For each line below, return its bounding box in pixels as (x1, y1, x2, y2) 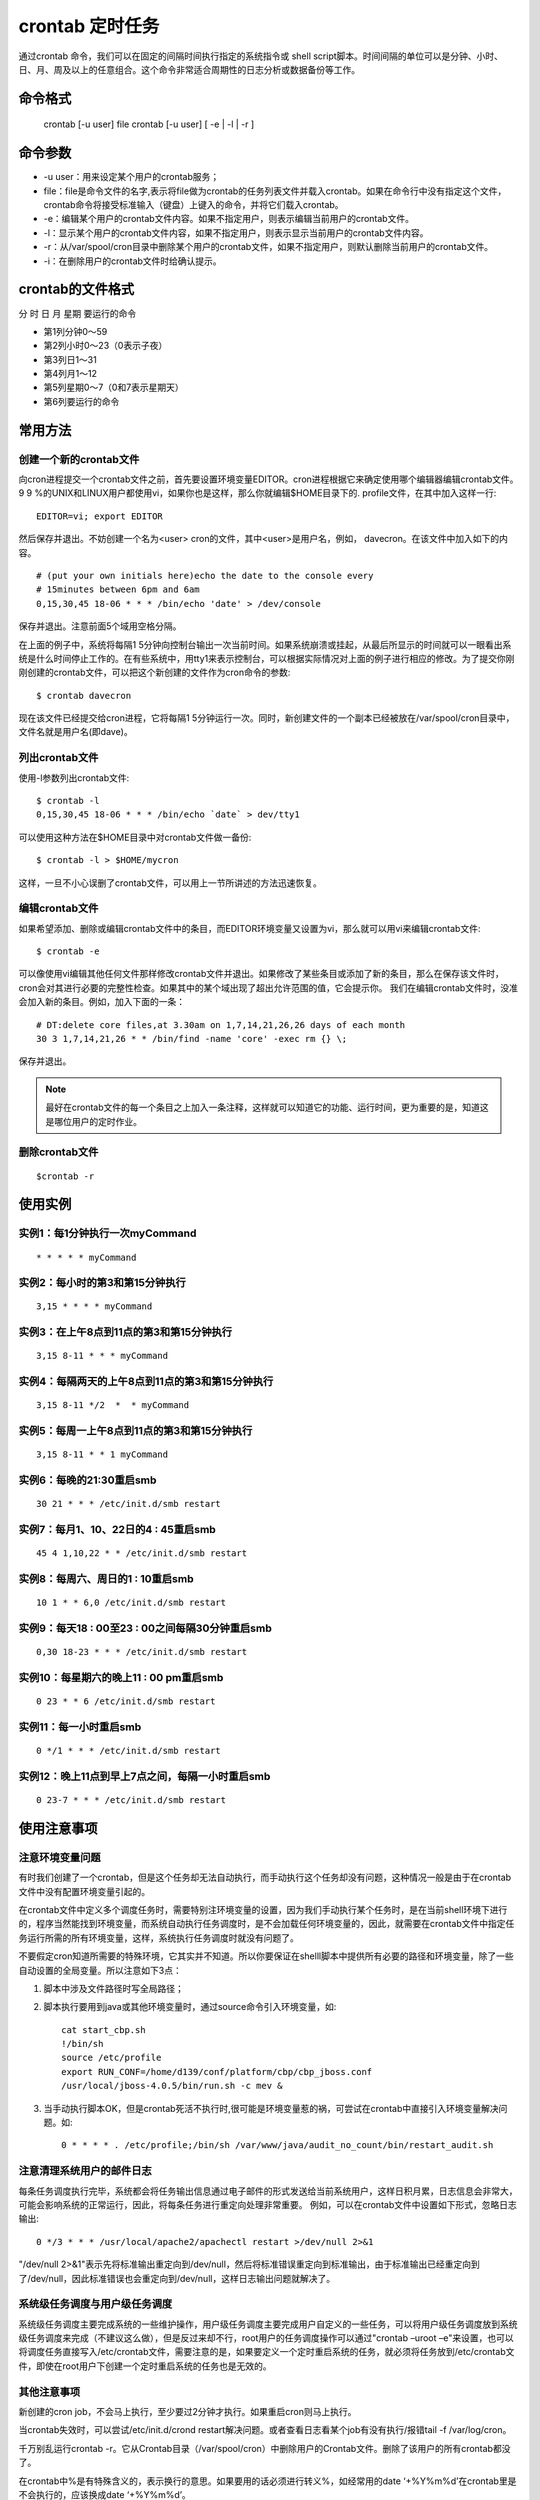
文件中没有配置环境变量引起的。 (18, 1885, 150, 1897)
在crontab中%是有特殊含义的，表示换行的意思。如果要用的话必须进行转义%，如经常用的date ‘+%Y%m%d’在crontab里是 (18, 2475, 517, 2487)
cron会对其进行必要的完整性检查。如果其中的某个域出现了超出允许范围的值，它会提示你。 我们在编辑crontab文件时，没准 (18, 981, 519, 994)
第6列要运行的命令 (43, 395, 120, 407)
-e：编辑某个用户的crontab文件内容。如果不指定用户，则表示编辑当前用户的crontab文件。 (43, 213, 415, 225)
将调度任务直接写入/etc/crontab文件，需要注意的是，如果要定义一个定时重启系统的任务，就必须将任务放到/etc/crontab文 (18, 2346, 515, 2358)
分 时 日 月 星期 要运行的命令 (18, 307, 137, 319)
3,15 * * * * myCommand (36, 1301, 153, 1312)
